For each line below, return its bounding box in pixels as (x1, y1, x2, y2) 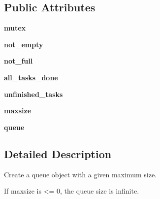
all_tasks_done (4, 72, 58, 82)
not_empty (4, 39, 43, 49)
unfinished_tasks (4, 89, 63, 99)
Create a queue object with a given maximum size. (4, 169, 157, 179)
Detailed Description (4, 146, 112, 161)
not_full (4, 56, 33, 66)
